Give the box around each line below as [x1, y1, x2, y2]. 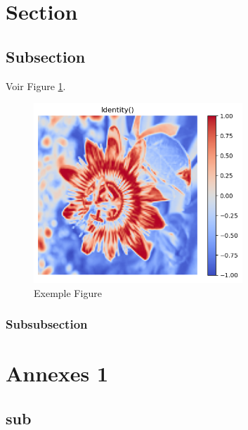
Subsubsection [6, 315, 88, 333]
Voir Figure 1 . [6, 78, 66, 93]
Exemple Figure [34, 285, 102, 300]
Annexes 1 [6, 359, 109, 388]
